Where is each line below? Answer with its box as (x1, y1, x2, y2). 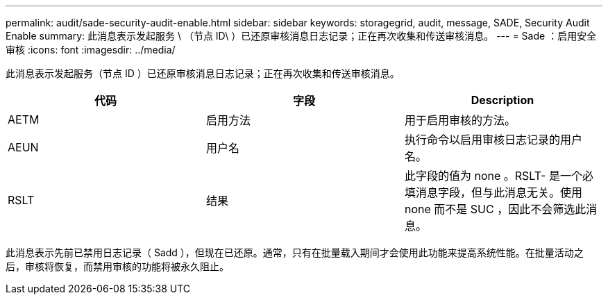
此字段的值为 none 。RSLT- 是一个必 (404, 169, 593, 183)
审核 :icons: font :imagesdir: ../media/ (6, 44, 176, 56)
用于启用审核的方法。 (404, 113, 516, 127)
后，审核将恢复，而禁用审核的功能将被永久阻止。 (6, 260, 229, 272)
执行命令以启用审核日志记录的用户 (404, 133, 582, 147)
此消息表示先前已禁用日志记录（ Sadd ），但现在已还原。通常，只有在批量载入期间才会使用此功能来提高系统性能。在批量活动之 (6, 247, 584, 258)
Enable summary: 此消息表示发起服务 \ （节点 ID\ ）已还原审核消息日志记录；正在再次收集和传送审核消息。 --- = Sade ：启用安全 (6, 30, 597, 42)
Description (471, 93, 534, 107)
